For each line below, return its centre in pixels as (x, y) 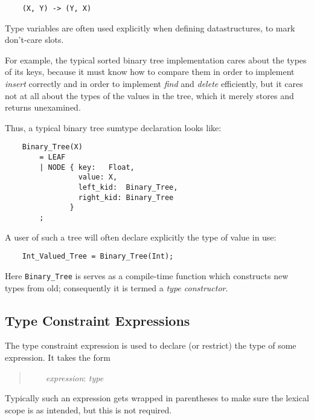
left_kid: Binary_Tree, (128, 188)
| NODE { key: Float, (87, 167)
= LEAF (53, 157)
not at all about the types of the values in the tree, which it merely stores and (149, 95)
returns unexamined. (43, 107)
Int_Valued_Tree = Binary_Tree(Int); (98, 257)
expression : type (75, 377)
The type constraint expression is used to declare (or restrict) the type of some (151, 345)
